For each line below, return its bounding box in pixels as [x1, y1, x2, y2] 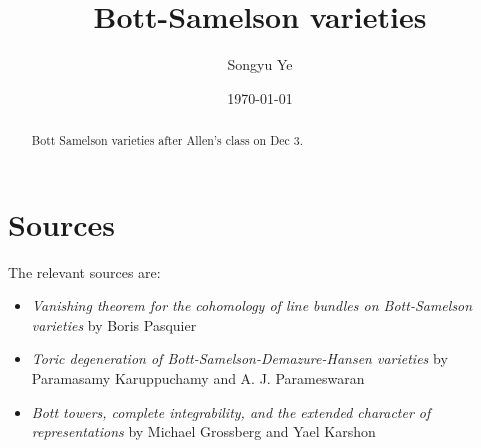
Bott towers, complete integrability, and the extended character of [31, 401, 431, 422]
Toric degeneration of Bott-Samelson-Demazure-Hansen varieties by [31, 348, 448, 369]
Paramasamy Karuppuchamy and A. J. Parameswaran [31, 368, 365, 389]
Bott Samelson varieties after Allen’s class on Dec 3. [31, 132, 303, 149]
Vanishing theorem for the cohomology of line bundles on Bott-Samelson [31, 295, 473, 316]
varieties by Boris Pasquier [31, 314, 197, 335]
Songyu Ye [227, 54, 293, 75]
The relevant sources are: [8, 261, 161, 282]
